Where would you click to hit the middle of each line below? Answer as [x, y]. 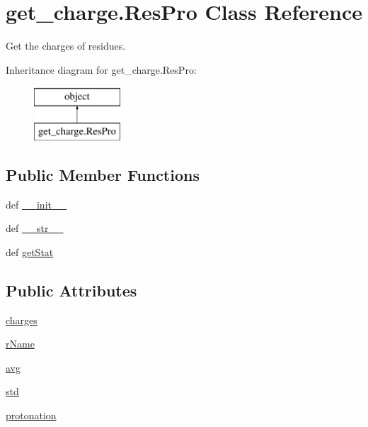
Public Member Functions [103, 174]
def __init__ [36, 204]
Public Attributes [71, 290]
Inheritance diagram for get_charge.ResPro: [101, 69]
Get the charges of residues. [66, 46]
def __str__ [35, 228]
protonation [31, 415]
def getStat [30, 251]
